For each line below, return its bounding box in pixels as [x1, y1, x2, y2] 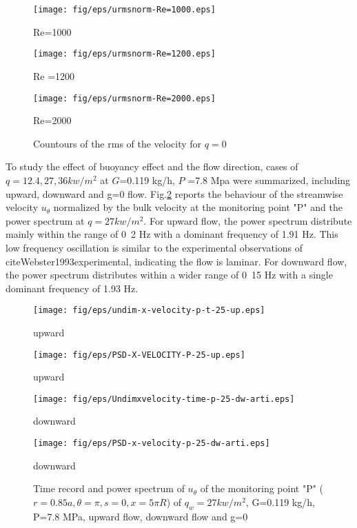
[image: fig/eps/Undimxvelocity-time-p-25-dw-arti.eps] [33, 394, 295, 404]
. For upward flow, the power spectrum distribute [143, 213, 352, 227]
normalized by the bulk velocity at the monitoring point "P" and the [53, 200, 343, 214]
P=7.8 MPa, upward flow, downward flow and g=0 [33, 509, 248, 523]
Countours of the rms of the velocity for [33, 136, 202, 150]
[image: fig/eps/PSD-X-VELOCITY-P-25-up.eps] [33, 349, 245, 360]
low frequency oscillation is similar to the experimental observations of [6, 240, 303, 254]
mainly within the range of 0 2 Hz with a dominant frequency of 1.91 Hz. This [6, 227, 338, 241]
